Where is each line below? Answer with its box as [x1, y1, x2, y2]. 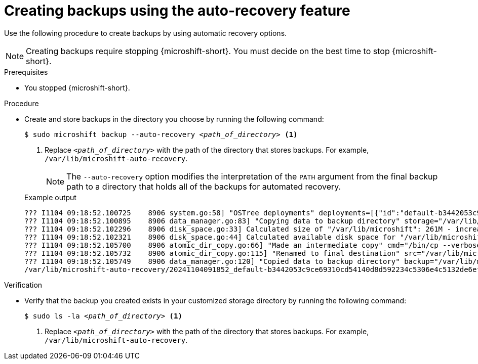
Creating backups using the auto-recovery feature [4, 2, 350, 19]
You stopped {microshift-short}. [24, 83, 130, 92]
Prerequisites [4, 67, 48, 76]
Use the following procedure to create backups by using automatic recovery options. [4, 28, 287, 37]
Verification [4, 280, 43, 289]
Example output [24, 193, 76, 202]
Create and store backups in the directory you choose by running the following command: [24, 114, 324, 123]
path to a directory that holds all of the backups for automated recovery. [66, 181, 341, 192]
